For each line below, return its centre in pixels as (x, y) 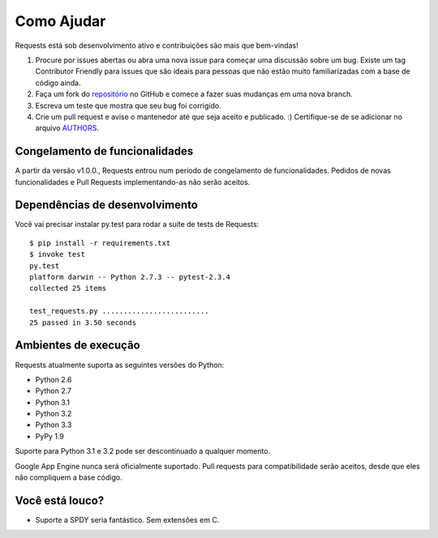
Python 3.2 (54, 414)
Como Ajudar (60, 21)
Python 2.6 (54, 379)
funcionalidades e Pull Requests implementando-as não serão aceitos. (133, 181)
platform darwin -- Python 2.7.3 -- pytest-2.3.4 (130, 277)
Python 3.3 (54, 425)
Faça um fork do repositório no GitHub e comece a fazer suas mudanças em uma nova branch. (194, 94)
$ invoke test (57, 254)
